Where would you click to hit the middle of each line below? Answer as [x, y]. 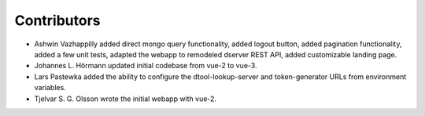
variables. [50, 88]
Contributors [58, 20]
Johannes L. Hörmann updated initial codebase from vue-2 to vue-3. [146, 66]
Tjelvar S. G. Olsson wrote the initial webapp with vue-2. [125, 99]
